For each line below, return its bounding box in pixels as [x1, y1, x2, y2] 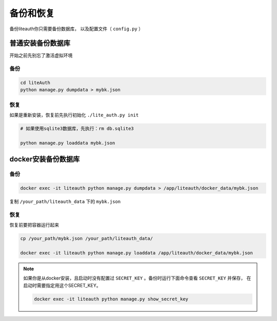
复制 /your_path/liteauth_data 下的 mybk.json [9, 198, 121, 205]
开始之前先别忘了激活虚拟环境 [9, 52, 73, 58]
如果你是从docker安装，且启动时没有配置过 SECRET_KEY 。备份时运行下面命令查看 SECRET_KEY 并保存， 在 [23, 275, 251, 282]
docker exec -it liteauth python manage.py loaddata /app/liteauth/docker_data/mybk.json [20, 250, 253, 256]
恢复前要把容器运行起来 [9, 222, 59, 228]
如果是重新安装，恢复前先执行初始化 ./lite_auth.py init [9, 112, 139, 118]
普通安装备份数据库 [9, 39, 70, 48]
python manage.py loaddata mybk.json [20, 140, 115, 146]
